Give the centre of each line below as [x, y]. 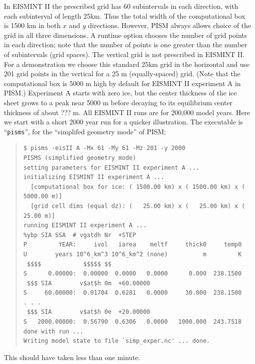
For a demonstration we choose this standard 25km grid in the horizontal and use [127, 64]
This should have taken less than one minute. [72, 357]
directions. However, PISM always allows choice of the [170, 25]
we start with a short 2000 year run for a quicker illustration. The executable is [124, 122]
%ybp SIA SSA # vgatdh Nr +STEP [80, 235]
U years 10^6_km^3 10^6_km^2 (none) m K [132, 254]
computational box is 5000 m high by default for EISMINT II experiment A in [122, 83]
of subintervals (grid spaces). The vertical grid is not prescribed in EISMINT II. [124, 54]
